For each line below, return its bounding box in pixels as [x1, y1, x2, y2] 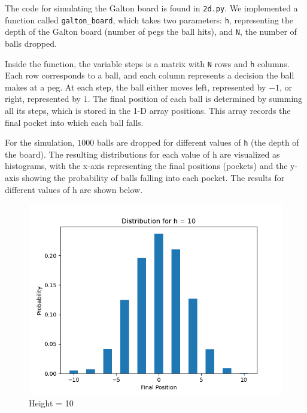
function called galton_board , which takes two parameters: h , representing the [5, 13, 293, 26]
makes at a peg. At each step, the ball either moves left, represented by [5, 80, 266, 93]
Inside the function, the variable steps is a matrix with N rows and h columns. [5, 57, 290, 70]
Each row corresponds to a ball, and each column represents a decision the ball [5, 69, 294, 82]
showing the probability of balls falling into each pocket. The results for [22, 171, 285, 184]
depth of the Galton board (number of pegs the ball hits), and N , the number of [5, 25, 297, 38]
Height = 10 [29, 396, 74, 409]
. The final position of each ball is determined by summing [87, 92, 303, 105]
